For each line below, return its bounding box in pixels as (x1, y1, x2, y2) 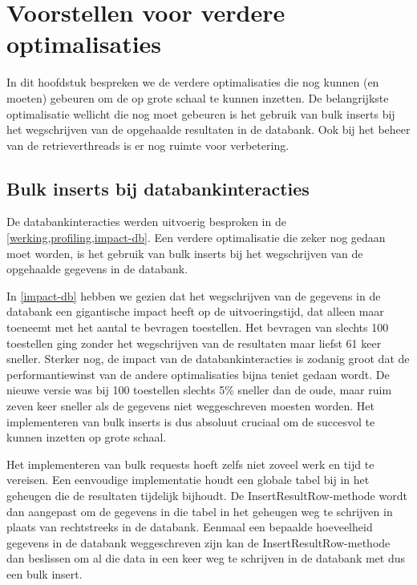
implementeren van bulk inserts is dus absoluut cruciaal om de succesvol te (6, 413, 375, 430)
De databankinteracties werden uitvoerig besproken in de (6, 213, 286, 230)
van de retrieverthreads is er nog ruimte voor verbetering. (6, 136, 289, 153)
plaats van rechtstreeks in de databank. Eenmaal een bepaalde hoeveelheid (6, 518, 373, 535)
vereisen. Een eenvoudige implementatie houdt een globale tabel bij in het (6, 471, 370, 488)
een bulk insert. (6, 565, 83, 582)
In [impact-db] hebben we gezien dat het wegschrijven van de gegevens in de (6, 287, 381, 304)
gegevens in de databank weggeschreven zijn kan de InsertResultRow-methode (6, 534, 391, 551)
